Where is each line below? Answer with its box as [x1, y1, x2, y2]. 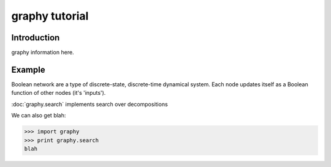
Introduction [11, 32, 60, 43]
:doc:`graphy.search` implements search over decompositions [11, 100, 168, 108]
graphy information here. [11, 49, 74, 56]
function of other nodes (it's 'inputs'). [11, 89, 106, 97]
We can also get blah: [11, 112, 66, 119]
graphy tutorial [11, 9, 89, 23]
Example [11, 64, 45, 75]
